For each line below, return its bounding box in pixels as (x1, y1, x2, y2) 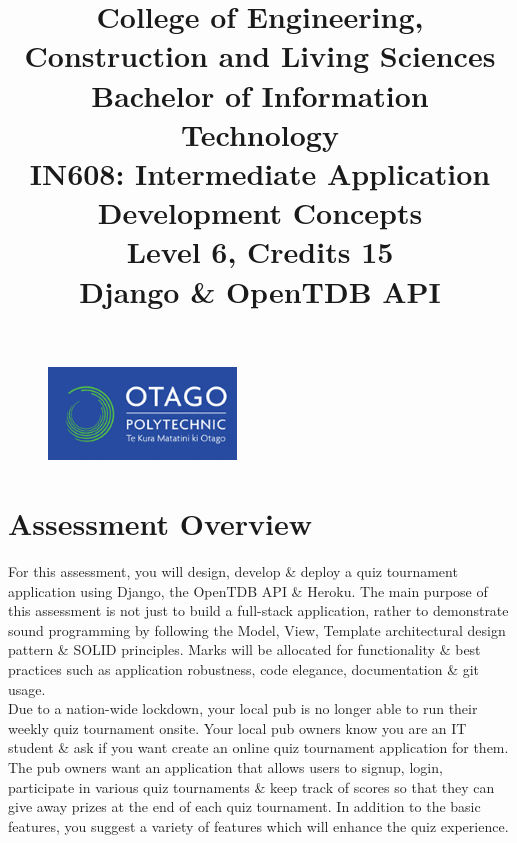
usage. (8, 678, 46, 699)
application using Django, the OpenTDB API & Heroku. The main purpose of (8, 580, 488, 601)
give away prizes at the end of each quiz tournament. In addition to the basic (8, 796, 481, 817)
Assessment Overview (8, 503, 313, 544)
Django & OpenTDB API (79, 270, 441, 311)
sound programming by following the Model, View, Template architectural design (8, 619, 506, 640)
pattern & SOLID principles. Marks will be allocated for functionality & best (8, 639, 481, 660)
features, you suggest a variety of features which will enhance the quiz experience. (8, 815, 509, 836)
